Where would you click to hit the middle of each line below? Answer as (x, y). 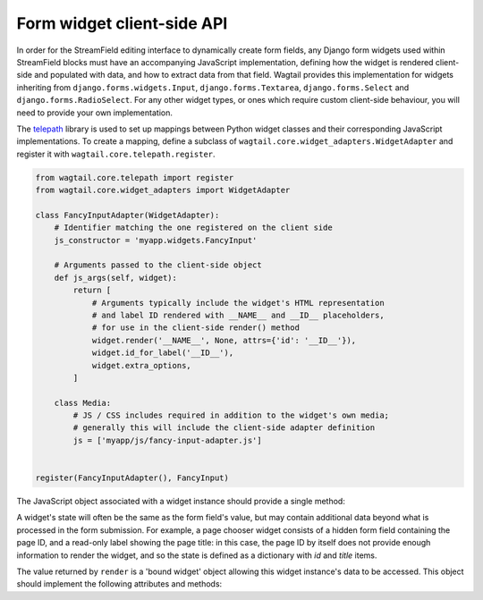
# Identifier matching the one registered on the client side (193, 228)
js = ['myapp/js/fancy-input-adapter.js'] (168, 440)
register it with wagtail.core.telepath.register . (116, 154)
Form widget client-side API (122, 23)
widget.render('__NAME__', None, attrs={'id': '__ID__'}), (224, 340)
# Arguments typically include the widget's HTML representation (238, 303)
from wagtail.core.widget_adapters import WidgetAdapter (163, 190)
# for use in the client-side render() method (195, 328)
